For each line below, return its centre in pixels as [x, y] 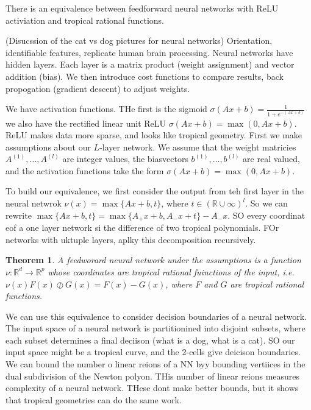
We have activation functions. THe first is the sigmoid [106, 109]
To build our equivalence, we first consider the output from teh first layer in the [155, 191]
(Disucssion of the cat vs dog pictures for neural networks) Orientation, [139, 41]
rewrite [19, 215]
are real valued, [271, 159]
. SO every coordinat [266, 215]
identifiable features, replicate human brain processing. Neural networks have [149, 52]
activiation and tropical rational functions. [85, 20]
